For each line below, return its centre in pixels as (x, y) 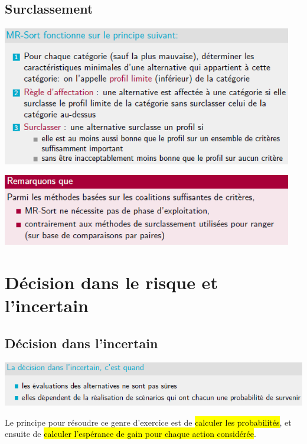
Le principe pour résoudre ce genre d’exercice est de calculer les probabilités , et (148, 422)
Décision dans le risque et (111, 282)
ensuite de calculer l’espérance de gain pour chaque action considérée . (130, 434)
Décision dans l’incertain (81, 343)
